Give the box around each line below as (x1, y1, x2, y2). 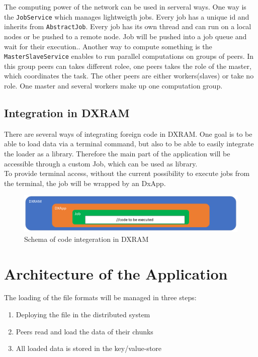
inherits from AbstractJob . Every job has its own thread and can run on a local (4, 21, 251, 32)
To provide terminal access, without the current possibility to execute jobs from (4, 168, 250, 178)
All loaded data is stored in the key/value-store (16, 343, 162, 353)
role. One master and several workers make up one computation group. (4, 80, 223, 91)
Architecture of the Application (4, 263, 228, 284)
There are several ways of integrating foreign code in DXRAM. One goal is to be (4, 128, 252, 139)
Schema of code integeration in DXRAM (24, 233, 149, 244)
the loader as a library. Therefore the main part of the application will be (4, 148, 230, 158)
